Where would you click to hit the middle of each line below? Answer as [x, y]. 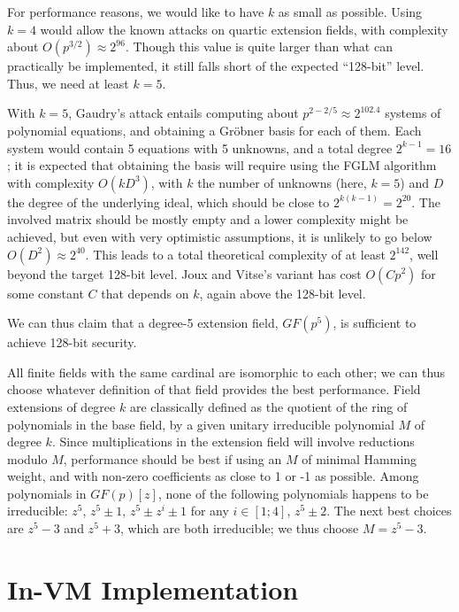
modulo [27, 458]
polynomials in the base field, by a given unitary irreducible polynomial [201, 424]
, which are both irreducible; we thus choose [239, 528]
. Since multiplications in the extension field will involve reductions [233, 442]
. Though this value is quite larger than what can [259, 46]
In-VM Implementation [153, 589]
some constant [46, 293]
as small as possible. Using [350, 12]
